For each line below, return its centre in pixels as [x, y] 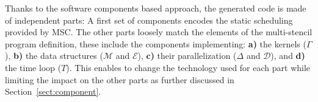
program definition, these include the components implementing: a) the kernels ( [156, 43]
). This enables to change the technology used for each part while [188, 67]
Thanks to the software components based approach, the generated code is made [156, 8]
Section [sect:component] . [53, 91]
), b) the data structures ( [54, 56]
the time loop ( [33, 67]
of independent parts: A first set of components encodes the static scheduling [149, 20]
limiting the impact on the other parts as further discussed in [120, 79]
